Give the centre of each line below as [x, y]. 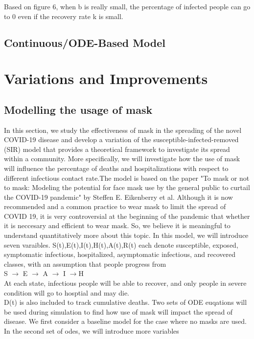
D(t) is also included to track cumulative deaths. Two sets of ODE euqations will [126, 302]
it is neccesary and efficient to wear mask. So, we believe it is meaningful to [117, 225]
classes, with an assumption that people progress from [85, 264]
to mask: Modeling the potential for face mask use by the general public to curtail [127, 187]
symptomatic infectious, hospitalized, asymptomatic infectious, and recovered [120, 254]
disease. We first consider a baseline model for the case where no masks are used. [125, 321]
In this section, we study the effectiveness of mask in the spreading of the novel [123, 130]
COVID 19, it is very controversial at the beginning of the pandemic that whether [127, 216]
